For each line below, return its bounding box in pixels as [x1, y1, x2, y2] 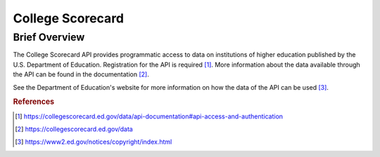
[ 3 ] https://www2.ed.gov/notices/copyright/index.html [15, 137, 172, 146]
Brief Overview [13, 31, 85, 43]
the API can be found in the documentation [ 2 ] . [13, 70, 149, 78]
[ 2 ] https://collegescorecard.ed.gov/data [15, 125, 133, 133]
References [13, 97, 55, 107]
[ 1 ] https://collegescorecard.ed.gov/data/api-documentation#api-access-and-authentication [15, 112, 284, 121]
